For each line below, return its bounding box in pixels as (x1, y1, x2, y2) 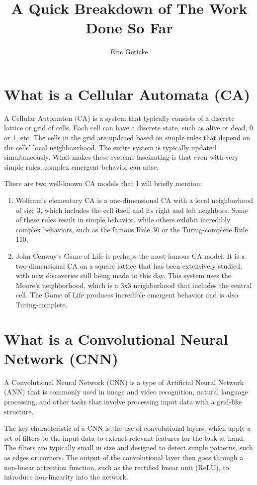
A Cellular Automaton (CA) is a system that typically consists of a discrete (4, 112, 235, 123)
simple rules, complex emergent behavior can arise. (4, 161, 159, 172)
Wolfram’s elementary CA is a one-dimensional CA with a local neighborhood (15, 195, 253, 205)
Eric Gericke (110, 46, 148, 57)
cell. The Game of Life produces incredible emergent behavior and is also (15, 290, 238, 300)
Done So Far (86, 17, 173, 38)
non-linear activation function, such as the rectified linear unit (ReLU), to (4, 462, 229, 472)
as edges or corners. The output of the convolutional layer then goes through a (4, 452, 244, 462)
